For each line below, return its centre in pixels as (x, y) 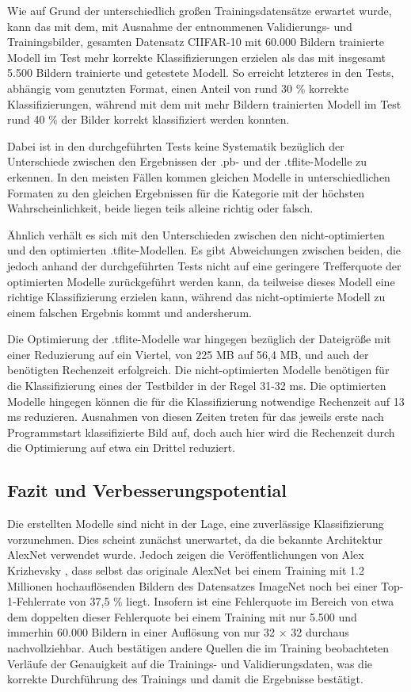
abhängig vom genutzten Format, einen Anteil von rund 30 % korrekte (178, 88)
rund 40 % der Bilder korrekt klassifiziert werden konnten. (148, 119)
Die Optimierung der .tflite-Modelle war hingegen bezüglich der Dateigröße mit (199, 339)
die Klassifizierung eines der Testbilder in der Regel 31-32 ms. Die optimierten (197, 386)
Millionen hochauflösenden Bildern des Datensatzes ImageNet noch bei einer (192, 585)
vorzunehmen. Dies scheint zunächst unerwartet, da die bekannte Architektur (195, 539)
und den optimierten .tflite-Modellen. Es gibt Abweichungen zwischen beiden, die (204, 250)
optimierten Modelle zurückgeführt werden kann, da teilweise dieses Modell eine (201, 281)
